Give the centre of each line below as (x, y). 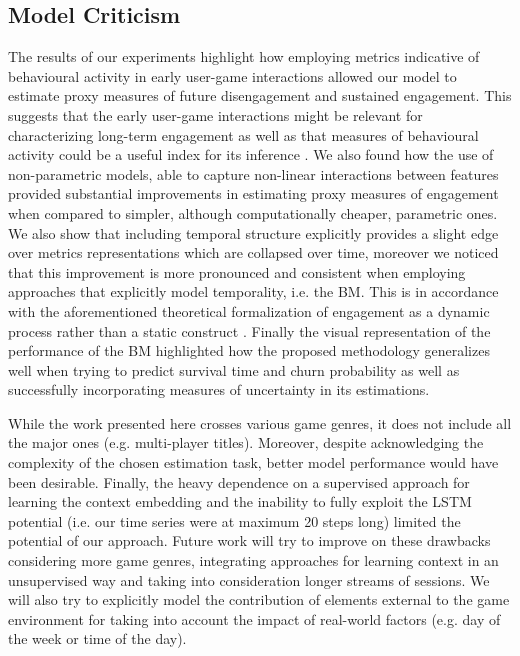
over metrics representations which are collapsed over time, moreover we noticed (253, 252)
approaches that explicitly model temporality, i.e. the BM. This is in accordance (253, 291)
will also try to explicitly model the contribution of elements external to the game (259, 599)
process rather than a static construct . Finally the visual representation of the (249, 330)
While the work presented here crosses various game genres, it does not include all (260, 422)
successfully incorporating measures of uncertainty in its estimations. (219, 389)
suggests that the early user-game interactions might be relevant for (215, 114)
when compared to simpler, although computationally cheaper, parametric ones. (253, 212)
